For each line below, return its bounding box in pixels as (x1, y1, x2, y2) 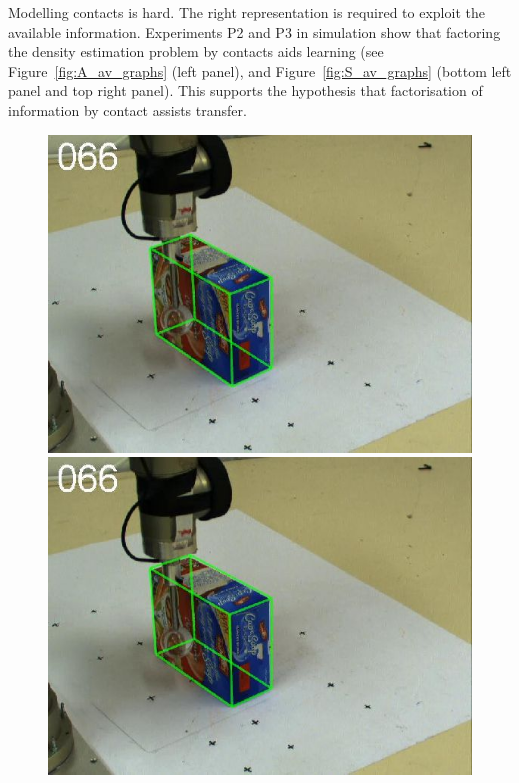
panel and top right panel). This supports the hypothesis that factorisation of (8, 80, 483, 101)
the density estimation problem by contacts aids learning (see (8, 41, 384, 62)
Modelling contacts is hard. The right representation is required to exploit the (8, 2, 485, 22)
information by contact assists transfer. (8, 99, 247, 120)
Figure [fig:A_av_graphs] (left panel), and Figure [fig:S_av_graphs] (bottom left (8, 60, 512, 81)
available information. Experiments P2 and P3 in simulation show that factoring (8, 21, 501, 42)
